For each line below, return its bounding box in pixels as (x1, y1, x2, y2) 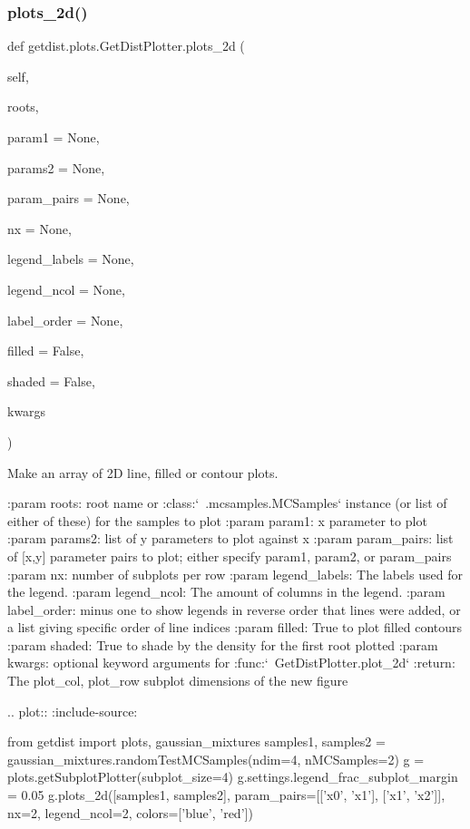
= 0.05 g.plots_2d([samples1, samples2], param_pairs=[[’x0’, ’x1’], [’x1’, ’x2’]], (7, 785, 446, 805)
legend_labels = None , (7, 249, 134, 268)
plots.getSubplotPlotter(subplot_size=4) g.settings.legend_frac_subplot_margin (7, 767, 458, 786)
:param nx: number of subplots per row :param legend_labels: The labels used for (7, 564, 463, 583)
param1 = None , (7, 128, 100, 146)
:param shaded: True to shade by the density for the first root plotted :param (7, 635, 438, 654)
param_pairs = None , (7, 189, 130, 208)
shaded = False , (7, 371, 95, 390)
